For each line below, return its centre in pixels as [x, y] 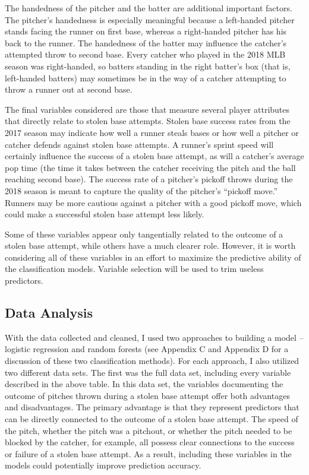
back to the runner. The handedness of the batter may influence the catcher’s [146, 42]
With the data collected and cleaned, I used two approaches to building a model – [154, 337]
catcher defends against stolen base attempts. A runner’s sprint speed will [139, 144]
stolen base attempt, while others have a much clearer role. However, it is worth [150, 246]
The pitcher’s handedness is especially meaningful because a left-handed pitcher [150, 19]
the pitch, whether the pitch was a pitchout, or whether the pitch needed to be [149, 430]
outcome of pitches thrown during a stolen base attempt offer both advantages [147, 395]
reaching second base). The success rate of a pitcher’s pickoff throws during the [149, 179]
